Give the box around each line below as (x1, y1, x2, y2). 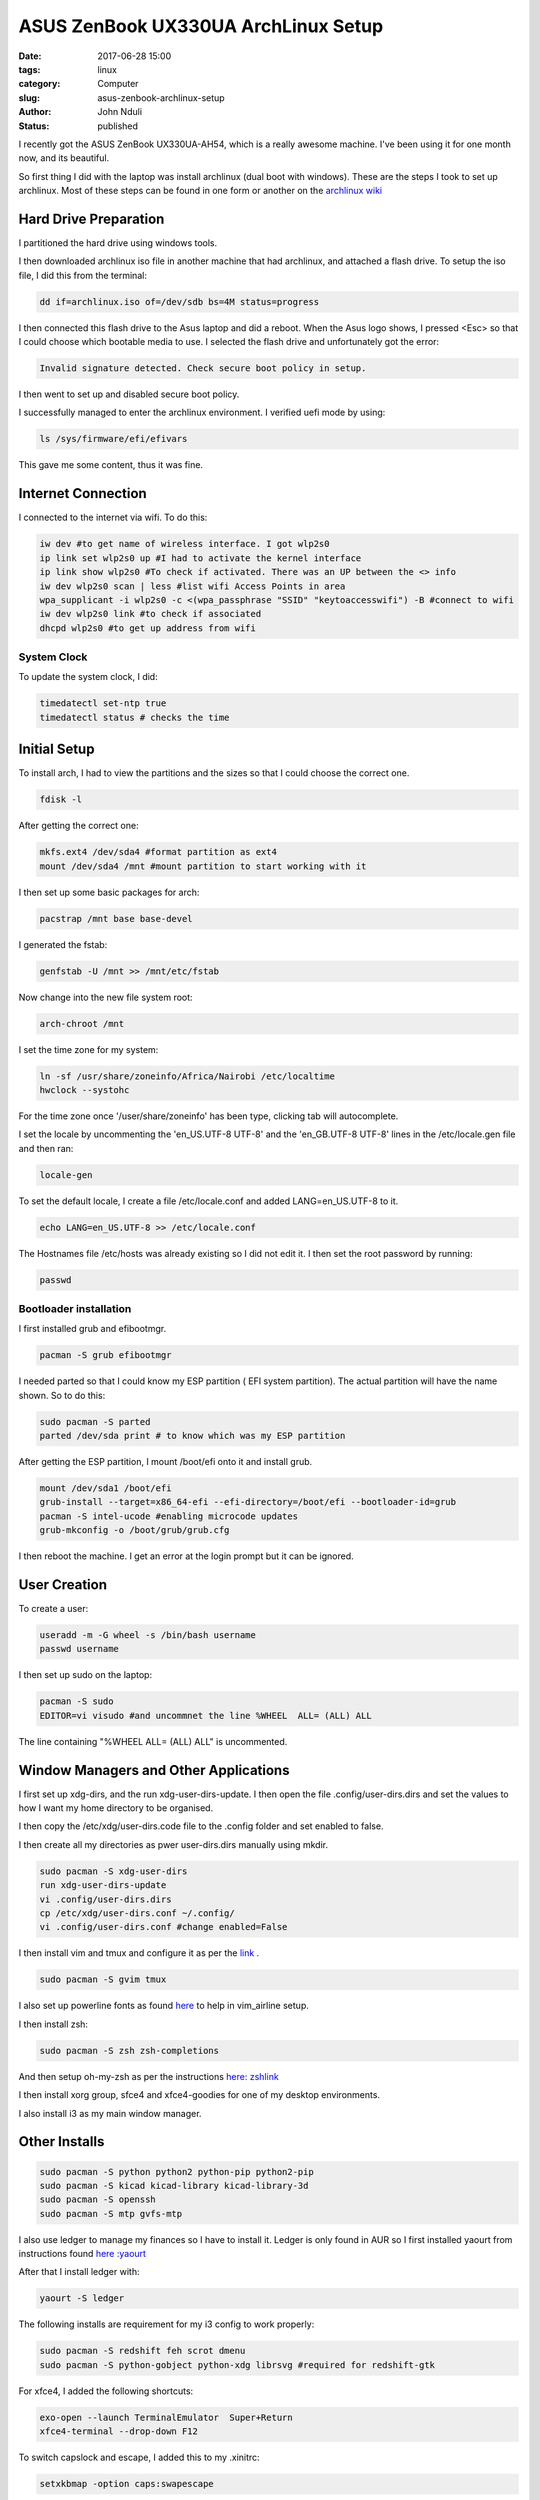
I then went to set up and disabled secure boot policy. (18, 388, 240, 400)
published (97, 120, 139, 132)
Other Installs (18, 2133, 105, 2150)
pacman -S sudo (39, 1696, 114, 1707)
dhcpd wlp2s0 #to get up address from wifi (39, 622, 257, 634)
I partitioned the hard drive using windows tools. (18, 236, 218, 249)
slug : (18, 91, 40, 104)
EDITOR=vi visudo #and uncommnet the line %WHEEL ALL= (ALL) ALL (39, 1710, 372, 1721)
